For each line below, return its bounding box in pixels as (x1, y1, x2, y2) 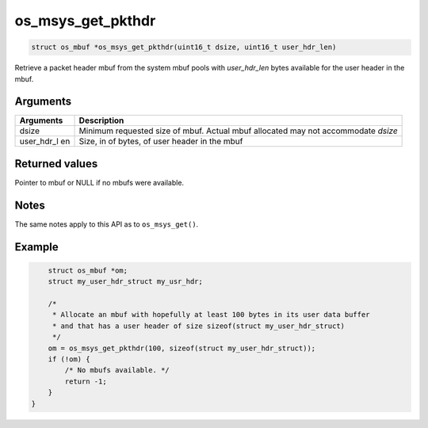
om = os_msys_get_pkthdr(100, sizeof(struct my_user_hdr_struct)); (48, 343, 316, 353)
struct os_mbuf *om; (48, 266, 128, 275)
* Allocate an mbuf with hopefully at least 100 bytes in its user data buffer (52, 310, 370, 319)
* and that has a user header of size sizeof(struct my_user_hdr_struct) (52, 321, 345, 331)
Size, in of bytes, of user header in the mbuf (78, 136, 243, 147)
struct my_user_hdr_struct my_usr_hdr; (48, 277, 204, 286)
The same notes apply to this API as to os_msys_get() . (14, 219, 199, 229)
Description (78, 115, 124, 126)
